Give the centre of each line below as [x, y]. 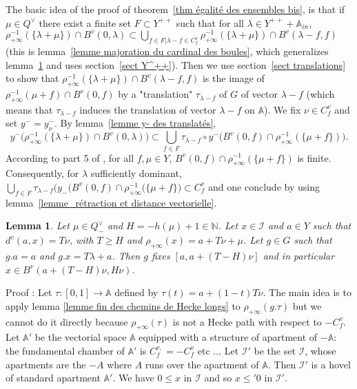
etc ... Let [218, 350]
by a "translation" [155, 94]
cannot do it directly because [67, 321]
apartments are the [46, 364]
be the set [275, 350]
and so [218, 378]
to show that [32, 78]
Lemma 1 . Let [38, 225]
